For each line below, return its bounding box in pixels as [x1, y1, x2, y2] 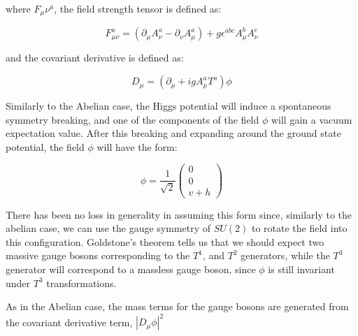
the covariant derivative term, [6, 314, 133, 329]
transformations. [46, 275, 117, 290]
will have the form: [96, 139, 178, 154]
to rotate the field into [252, 221, 348, 235]
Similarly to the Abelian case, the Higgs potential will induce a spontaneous [6, 98, 331, 113]
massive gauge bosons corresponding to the [6, 248, 190, 263]
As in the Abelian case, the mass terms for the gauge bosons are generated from [6, 299, 349, 314]
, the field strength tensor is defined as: [54, 1, 222, 15]
